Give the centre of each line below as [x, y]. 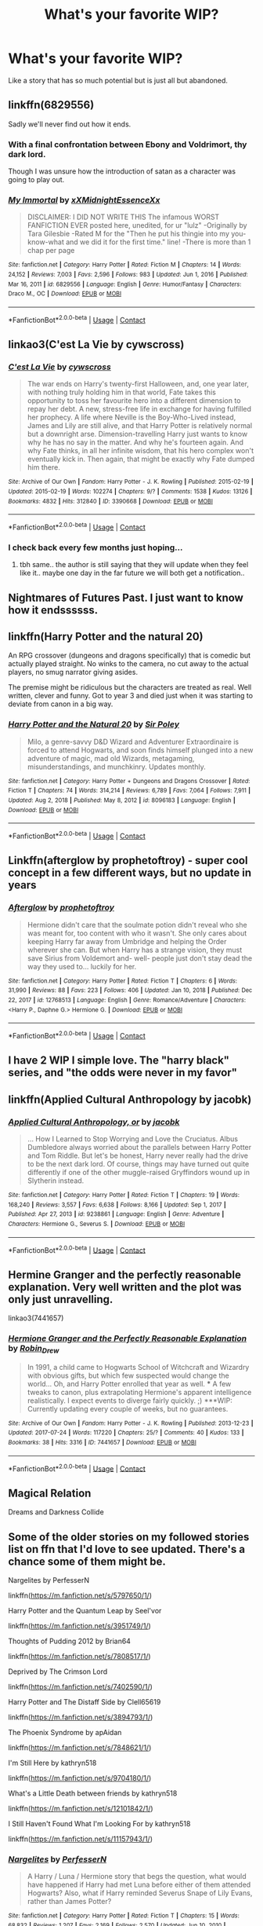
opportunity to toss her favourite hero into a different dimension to [134, 401]
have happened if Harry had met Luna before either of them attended [139, 1885]
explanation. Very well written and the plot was [125, 1287]
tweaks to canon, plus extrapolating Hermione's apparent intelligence [139, 1392]
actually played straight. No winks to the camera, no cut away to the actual [128, 664]
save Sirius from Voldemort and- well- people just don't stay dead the [140, 958]
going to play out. [36, 180]
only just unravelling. [61, 1299]
